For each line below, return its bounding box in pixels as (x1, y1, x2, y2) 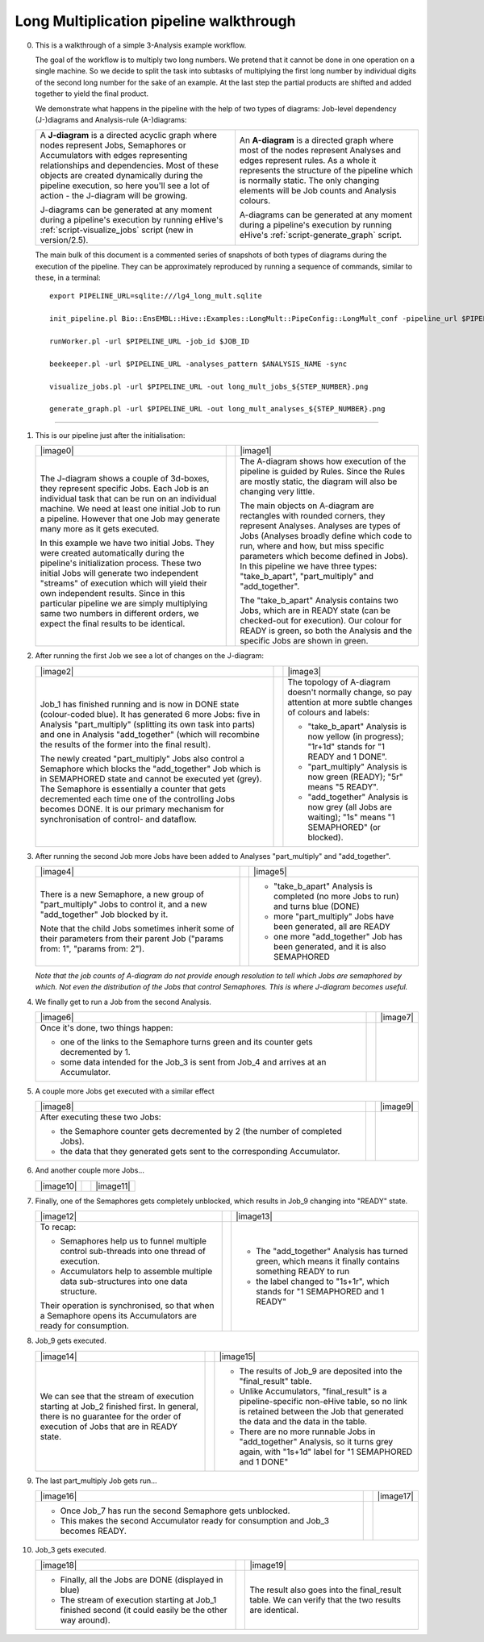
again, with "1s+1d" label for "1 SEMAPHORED (239, 1446, 413, 1457)
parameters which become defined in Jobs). (239, 551, 409, 562)
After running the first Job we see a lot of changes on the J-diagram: (35, 651, 264, 661)
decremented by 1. (60, 1047, 131, 1058)
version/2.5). (40, 235, 89, 246)
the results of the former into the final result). (40, 739, 211, 750)
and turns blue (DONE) (273, 900, 361, 911)
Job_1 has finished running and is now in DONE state (40, 698, 240, 710)
